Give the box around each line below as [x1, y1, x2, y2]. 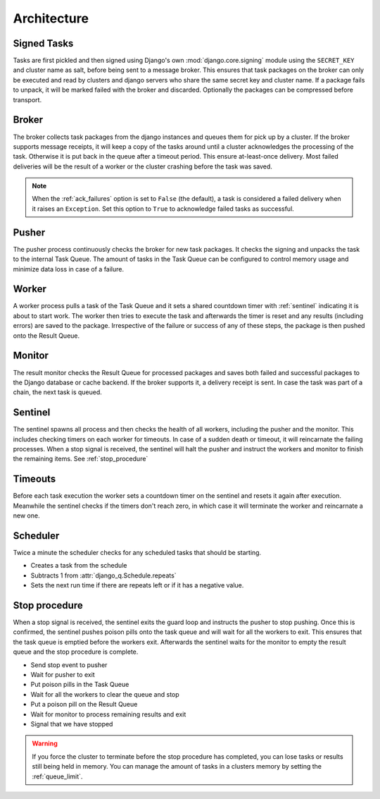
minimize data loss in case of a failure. [13, 264, 125, 273]
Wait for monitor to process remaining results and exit [30, 709, 186, 719]
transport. [13, 95, 42, 104]
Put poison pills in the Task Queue [30, 681, 129, 689]
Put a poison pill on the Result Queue [30, 700, 138, 709]
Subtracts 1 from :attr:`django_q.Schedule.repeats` [30, 571, 177, 580]
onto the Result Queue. [13, 331, 80, 340]
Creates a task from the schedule [30, 561, 127, 570]
